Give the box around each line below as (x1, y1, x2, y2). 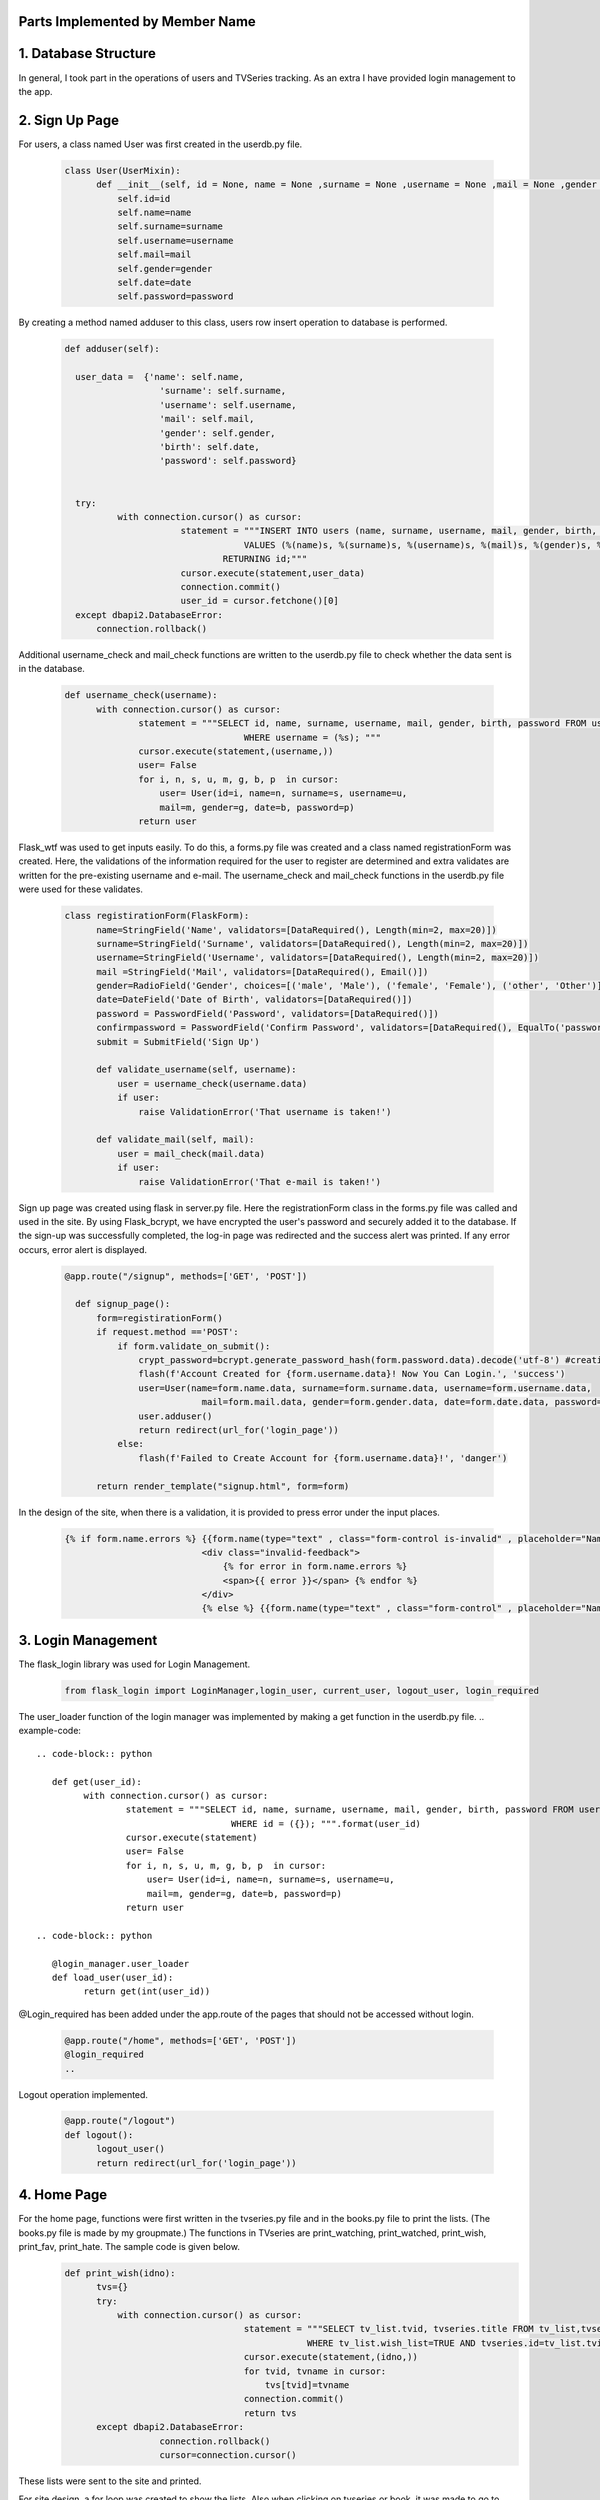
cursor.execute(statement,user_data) (180, 567, 366, 579)
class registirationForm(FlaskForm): (64, 910, 250, 922)
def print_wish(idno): (64, 2267, 176, 2279)
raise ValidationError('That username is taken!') (138, 1106, 392, 1117)
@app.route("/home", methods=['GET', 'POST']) (64, 2035, 297, 2046)
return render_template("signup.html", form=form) (96, 1480, 350, 1492)
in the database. (18, 663, 85, 675)
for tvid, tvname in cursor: (243, 2365, 387, 2377)
